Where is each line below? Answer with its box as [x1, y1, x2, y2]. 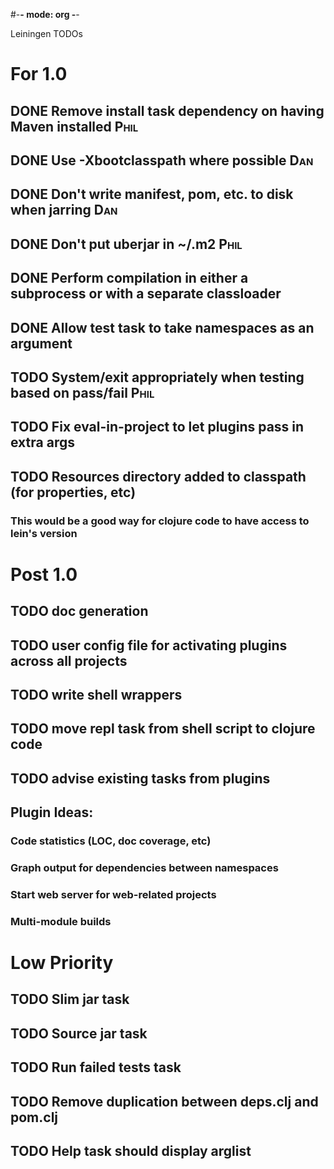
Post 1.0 [10, 563, 78, 586]
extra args [10, 434, 75, 451]
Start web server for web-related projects [10, 887, 217, 901]
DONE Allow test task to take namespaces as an [10, 319, 315, 336]
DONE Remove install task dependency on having [10, 102, 325, 119]
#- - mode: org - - [10, 9, 80, 20]
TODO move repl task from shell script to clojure [10, 720, 316, 738]
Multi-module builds [10, 914, 112, 928]
